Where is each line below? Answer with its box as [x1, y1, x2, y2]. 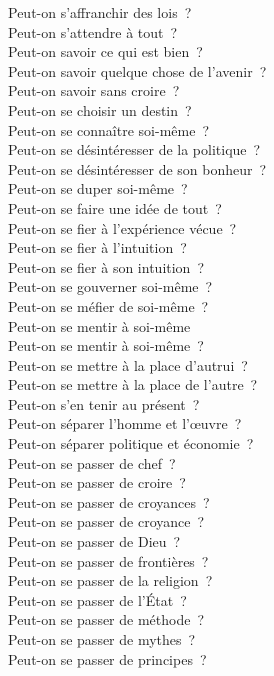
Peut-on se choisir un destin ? [8, 99, 192, 120]
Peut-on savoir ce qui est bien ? [8, 41, 203, 62]
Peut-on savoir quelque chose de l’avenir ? [8, 60, 267, 81]
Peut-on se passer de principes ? [8, 648, 207, 669]
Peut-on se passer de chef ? [8, 452, 176, 473]
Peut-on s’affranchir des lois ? [8, 2, 192, 22]
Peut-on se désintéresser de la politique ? [8, 139, 261, 160]
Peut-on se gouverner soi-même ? [8, 276, 213, 297]
